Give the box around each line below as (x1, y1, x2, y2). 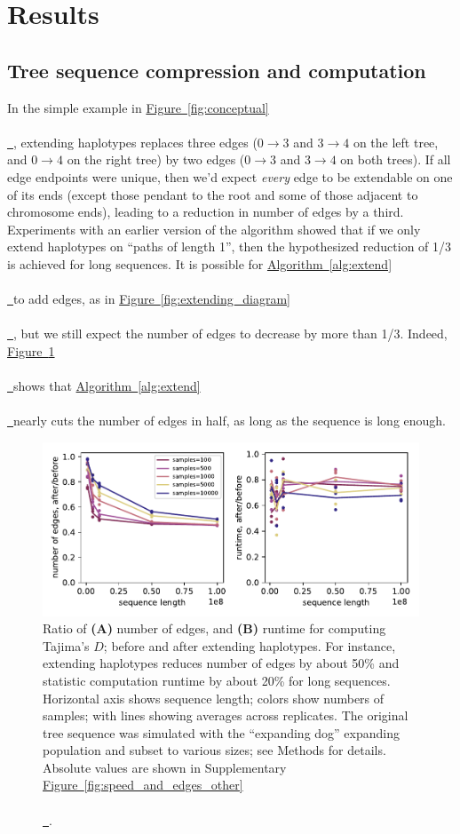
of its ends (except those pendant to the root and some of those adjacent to (7, 185, 418, 203)
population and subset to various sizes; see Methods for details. (43, 741, 386, 759)
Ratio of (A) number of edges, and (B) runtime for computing (43, 619, 386, 638)
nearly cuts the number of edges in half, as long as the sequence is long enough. (13, 411, 447, 430)
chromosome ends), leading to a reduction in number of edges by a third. (7, 203, 404, 221)
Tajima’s (43, 636, 90, 655)
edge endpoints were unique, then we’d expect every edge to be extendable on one (7, 167, 453, 186)
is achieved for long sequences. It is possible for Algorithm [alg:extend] (7, 254, 393, 273)
